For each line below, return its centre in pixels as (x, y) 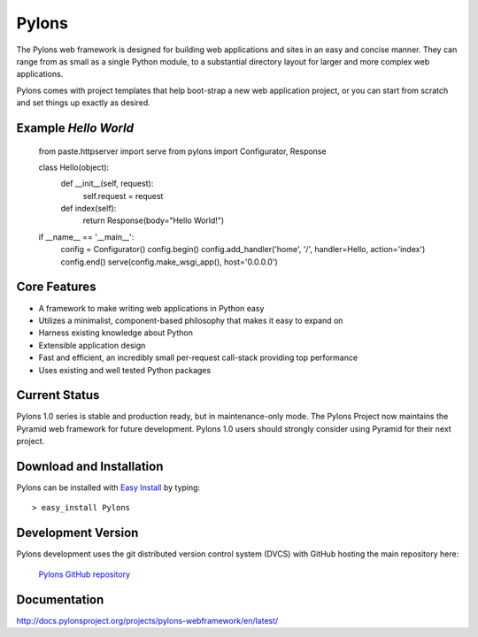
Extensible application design (92, 345)
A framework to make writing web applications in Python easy (151, 308)
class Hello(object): (74, 167)
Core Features (56, 287)
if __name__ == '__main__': (86, 237)
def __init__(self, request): (107, 184)
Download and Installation (90, 466)
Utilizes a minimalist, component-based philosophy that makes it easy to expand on (191, 320)
